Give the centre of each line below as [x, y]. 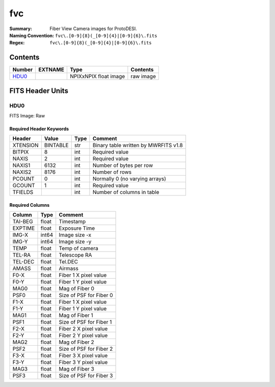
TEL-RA [22, 255]
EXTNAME [51, 70]
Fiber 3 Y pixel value [83, 362]
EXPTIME [24, 228]
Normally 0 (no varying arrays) [129, 179]
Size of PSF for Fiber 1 [85, 322]
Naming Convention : [32, 35]
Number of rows [112, 172]
